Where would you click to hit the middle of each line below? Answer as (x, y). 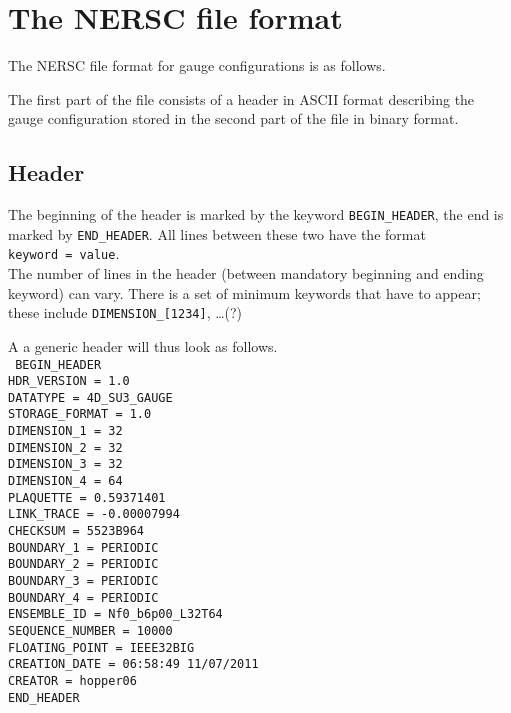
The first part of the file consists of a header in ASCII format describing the (241, 98)
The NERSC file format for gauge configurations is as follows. (197, 65)
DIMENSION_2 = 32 (65, 447)
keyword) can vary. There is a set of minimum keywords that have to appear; (244, 292)
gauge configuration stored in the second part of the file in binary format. (233, 118)
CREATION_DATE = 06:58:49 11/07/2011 (133, 664)
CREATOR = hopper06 (72, 680)
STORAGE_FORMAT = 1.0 (80, 414)
